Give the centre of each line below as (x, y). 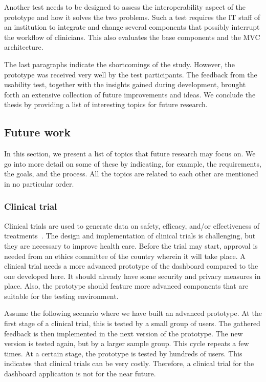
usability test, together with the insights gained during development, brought (125, 84)
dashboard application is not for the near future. (80, 374)
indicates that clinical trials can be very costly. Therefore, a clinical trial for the (129, 363)
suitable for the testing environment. (61, 296)
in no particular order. (39, 183)
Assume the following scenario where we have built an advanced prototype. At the (133, 313)
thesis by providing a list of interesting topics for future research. (106, 104)
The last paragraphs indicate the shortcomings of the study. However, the (119, 64)
